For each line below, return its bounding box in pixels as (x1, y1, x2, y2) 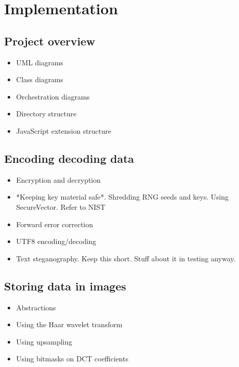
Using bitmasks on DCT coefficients (16, 353, 129, 364)
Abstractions (16, 302, 56, 312)
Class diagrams (16, 74, 63, 85)
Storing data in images (4, 278, 126, 293)
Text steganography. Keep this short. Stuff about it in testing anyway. (16, 253, 236, 263)
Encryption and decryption (16, 174, 101, 185)
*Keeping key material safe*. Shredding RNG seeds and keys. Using (16, 191, 229, 202)
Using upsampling (16, 336, 73, 347)
